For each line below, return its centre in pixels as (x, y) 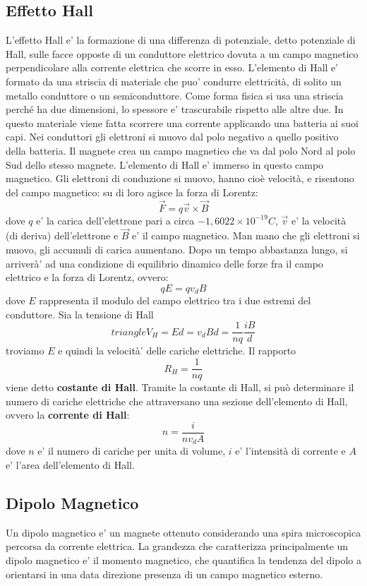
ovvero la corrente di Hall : (68, 415)
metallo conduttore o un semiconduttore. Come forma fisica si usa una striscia (175, 95)
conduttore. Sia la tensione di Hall (80, 314)
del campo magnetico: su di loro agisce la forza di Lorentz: (132, 192)
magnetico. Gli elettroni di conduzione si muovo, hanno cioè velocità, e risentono (180, 178)
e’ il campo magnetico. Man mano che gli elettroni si (246, 235)
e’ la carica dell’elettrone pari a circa (115, 220)
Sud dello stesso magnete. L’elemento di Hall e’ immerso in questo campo (165, 164)
